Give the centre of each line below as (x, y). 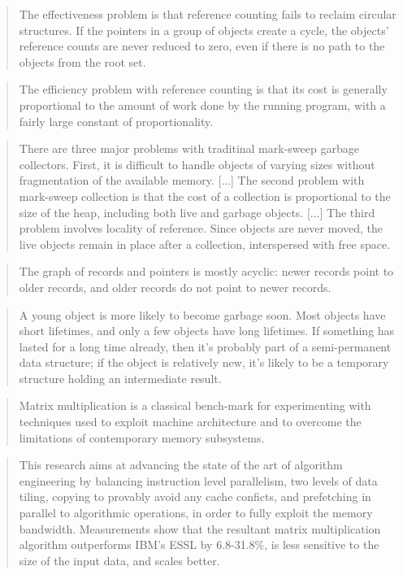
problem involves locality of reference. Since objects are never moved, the (201, 228)
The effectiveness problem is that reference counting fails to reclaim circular (208, 14)
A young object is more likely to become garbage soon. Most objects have (202, 314)
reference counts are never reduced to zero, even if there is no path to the (202, 46)
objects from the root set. (82, 61)
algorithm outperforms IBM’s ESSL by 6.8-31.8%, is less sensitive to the (199, 545)
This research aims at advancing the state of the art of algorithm (181, 465)
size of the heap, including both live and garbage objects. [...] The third (197, 212)
